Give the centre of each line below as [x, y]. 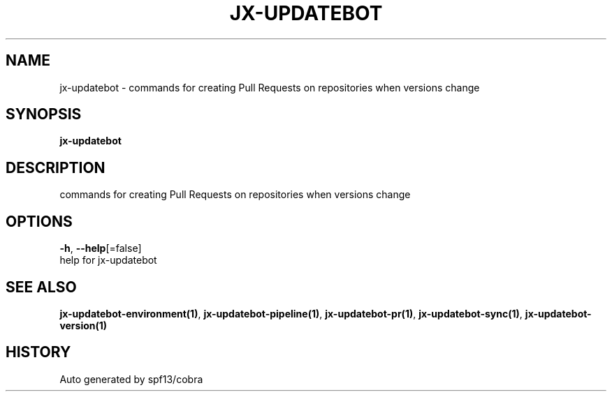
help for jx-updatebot [108, 260]
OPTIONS [39, 221]
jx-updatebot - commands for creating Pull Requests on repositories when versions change [270, 87]
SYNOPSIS [44, 114]
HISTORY [38, 352]
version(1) [83, 325]
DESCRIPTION [56, 167]
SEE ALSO [41, 287]
